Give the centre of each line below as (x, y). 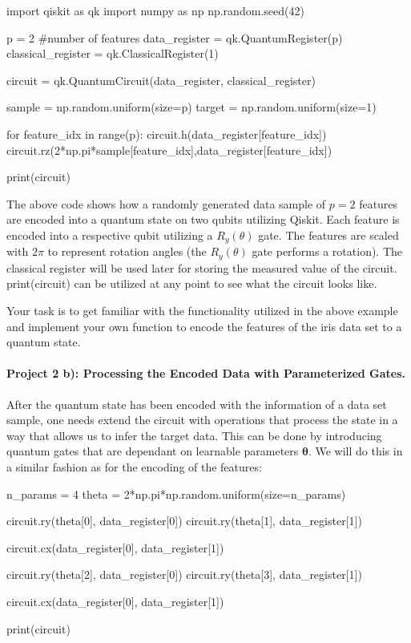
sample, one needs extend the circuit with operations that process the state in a (202, 420)
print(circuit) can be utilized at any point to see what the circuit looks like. (192, 283)
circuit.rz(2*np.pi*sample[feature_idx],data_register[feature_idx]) (169, 150)
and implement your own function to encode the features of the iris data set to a (204, 326)
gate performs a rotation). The (327, 251)
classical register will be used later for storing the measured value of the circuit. (202, 267)
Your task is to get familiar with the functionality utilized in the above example (202, 311)
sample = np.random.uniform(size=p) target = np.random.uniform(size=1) (191, 107)
